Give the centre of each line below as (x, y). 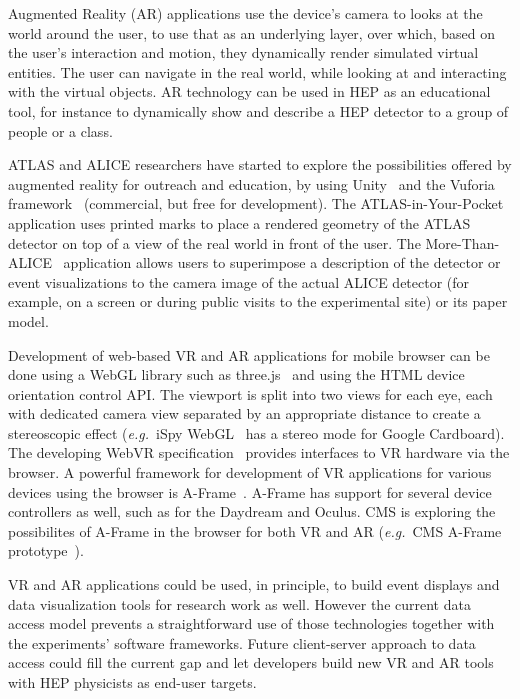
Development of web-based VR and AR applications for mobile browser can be (249, 354)
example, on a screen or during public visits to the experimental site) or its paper (258, 301)
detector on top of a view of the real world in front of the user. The (214, 242)
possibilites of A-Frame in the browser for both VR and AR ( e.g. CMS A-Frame (255, 530)
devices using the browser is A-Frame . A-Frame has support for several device (250, 491)
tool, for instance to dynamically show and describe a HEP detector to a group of (258, 110)
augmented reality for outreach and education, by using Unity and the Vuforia (251, 183)
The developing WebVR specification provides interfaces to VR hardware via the (259, 452)
